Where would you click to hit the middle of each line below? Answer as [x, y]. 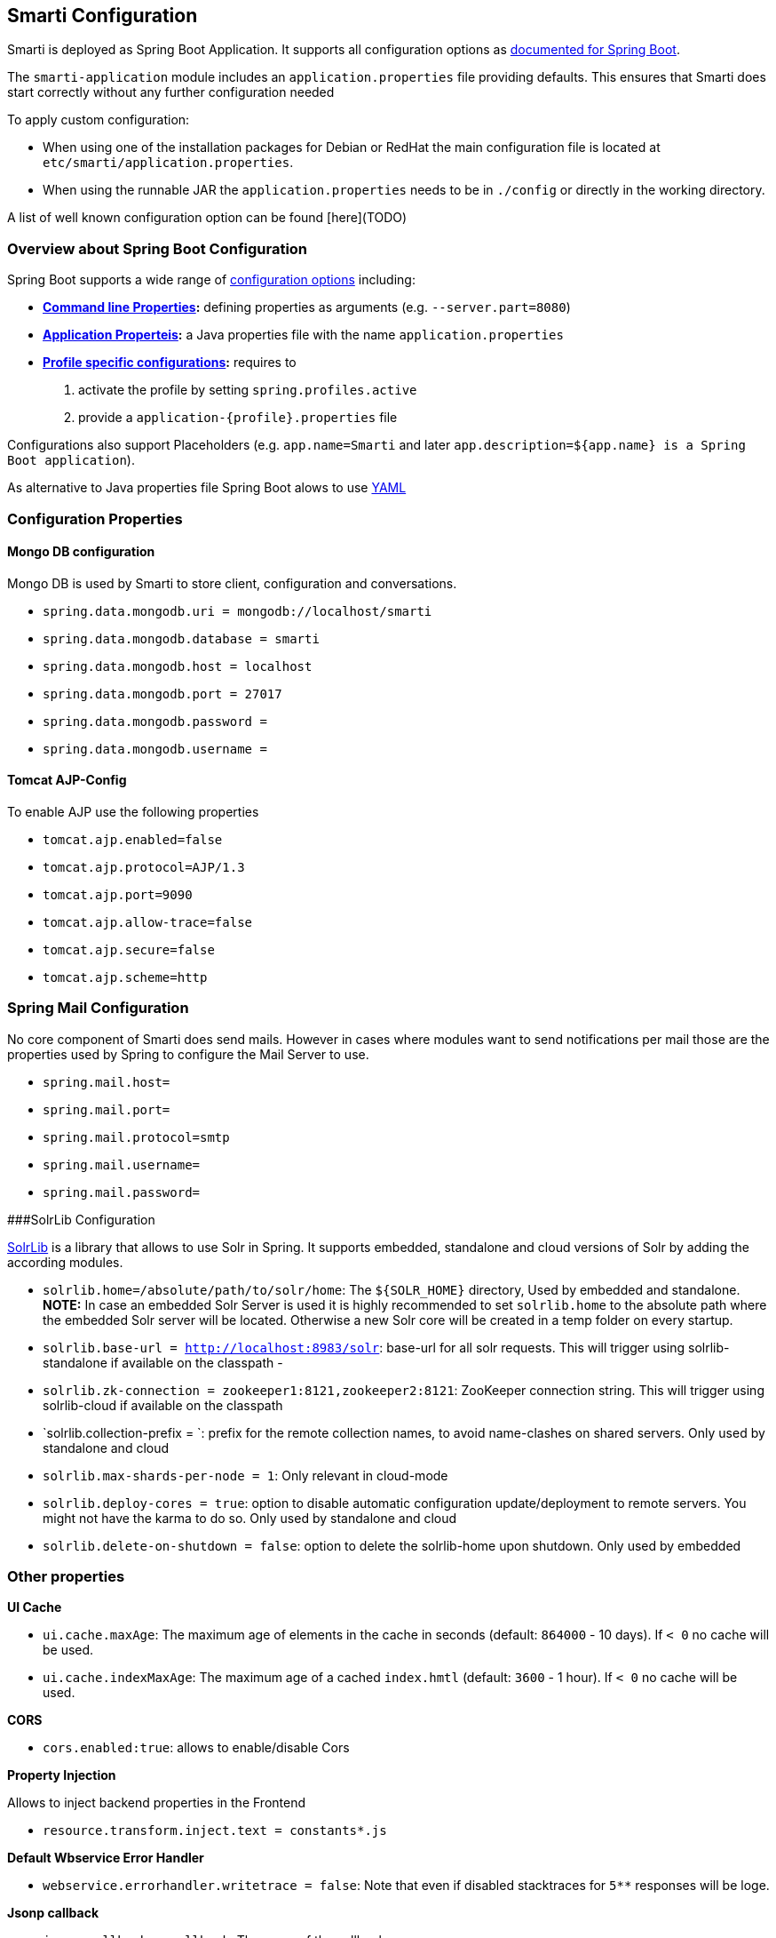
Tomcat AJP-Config [67, 780]
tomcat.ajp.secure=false [129, 949]
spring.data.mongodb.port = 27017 [162, 694]
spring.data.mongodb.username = [155, 749]
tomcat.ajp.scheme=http [125, 977]
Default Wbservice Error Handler [106, 1858]
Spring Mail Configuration [98, 1008]
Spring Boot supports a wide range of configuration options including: [211, 280]
